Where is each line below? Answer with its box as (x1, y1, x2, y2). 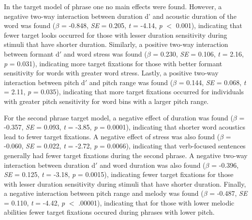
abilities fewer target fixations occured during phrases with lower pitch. (4, 207, 215, 217)
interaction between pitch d (4, 77, 85, 87)
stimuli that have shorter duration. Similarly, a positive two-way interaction (4, 39, 228, 49)
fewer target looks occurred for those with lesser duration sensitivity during (4, 29, 227, 40)
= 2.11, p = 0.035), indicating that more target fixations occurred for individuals (4, 87, 244, 97)
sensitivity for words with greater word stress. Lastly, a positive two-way (4, 68, 219, 78)
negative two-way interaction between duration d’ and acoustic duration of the (4, 11, 237, 21)
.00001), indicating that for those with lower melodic (78, 197, 235, 207)
